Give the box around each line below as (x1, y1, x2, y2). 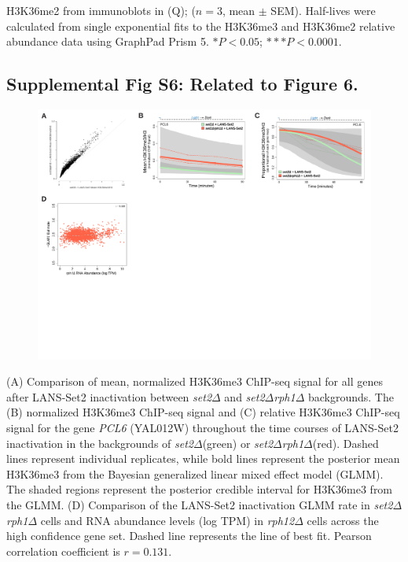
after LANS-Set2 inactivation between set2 (6, 388, 212, 405)
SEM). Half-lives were (270, 2, 376, 18)
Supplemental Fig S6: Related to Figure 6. (6, 72, 358, 96)
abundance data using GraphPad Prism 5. (6, 33, 209, 50)
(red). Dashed (312, 434, 379, 451)
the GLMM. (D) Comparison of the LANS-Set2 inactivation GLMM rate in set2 (6, 496, 393, 512)
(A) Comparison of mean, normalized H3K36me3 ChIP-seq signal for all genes (6, 373, 383, 390)
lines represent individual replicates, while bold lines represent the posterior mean (6, 450, 400, 467)
